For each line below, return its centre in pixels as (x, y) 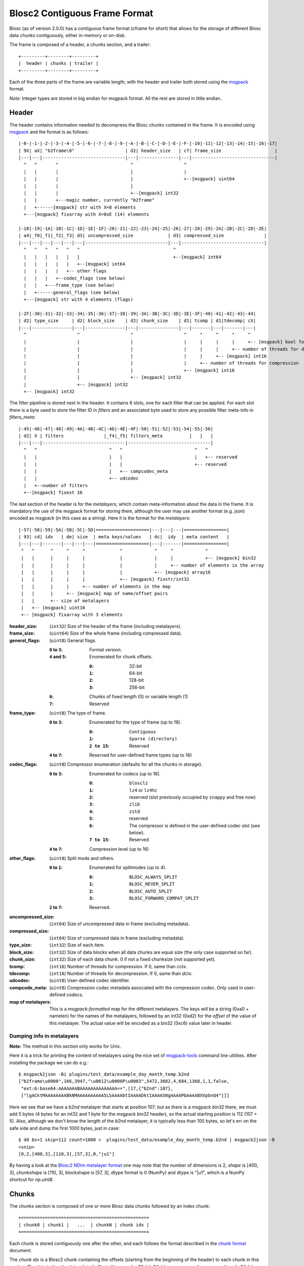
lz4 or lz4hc (143, 790)
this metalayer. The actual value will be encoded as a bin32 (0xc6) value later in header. (141, 1023)
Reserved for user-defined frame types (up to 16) (141, 755)
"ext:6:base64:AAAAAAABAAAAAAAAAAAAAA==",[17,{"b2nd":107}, (97, 1088)
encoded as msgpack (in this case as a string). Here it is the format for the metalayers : (100, 518)
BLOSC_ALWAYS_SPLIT (153, 877)
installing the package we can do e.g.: (49, 1062)
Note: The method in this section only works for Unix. (65, 1046)
